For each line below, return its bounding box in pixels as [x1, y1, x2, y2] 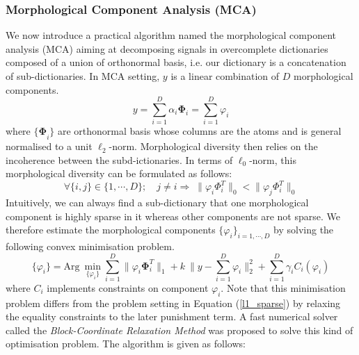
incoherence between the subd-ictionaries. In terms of [6, 152, 233, 167]
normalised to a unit [6, 139, 93, 154]
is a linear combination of [170, 69, 280, 83]
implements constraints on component [47, 280, 209, 295]
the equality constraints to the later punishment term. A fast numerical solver [6, 309, 338, 324]
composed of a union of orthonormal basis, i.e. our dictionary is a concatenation [6, 55, 346, 69]
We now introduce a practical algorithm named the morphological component [6, 28, 337, 42]
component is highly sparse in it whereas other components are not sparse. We [6, 208, 340, 223]
